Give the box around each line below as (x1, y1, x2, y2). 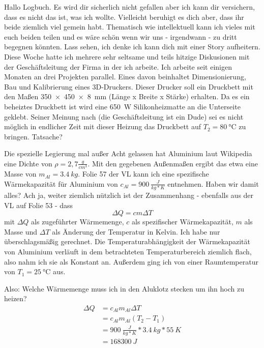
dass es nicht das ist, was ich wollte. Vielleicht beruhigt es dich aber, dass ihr (4, 11, 244, 22)
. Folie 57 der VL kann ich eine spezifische (78, 168, 209, 179)
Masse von (4, 168, 37, 179)
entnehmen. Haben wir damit (167, 178, 259, 189)
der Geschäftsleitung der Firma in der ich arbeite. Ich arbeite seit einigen (4, 61, 232, 72)
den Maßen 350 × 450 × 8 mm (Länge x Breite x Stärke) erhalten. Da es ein (4, 91, 250, 102)
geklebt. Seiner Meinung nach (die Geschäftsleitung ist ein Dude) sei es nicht (4, 111, 244, 122)
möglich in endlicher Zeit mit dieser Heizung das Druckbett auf (4, 121, 201, 132)
